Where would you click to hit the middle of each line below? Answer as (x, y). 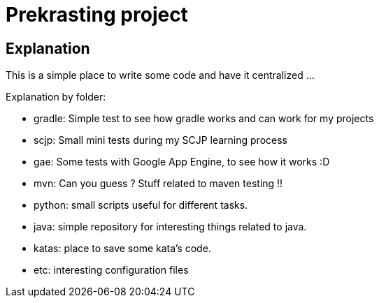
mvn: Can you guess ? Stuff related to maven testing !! (158, 184)
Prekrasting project (97, 15)
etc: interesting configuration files (111, 270)
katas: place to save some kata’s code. (122, 249)
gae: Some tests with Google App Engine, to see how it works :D (182, 162)
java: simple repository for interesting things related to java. (170, 227)
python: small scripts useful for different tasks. (141, 205)
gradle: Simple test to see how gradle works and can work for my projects (204, 119)
